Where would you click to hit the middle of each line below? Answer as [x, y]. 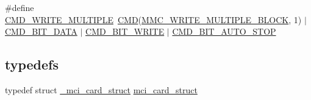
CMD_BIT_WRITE [125, 31]
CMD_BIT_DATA [41, 31]
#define [20, 7]
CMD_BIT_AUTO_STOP [224, 31]
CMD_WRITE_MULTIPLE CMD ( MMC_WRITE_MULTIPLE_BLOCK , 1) [153, 19]
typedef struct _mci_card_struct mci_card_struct [101, 89]
